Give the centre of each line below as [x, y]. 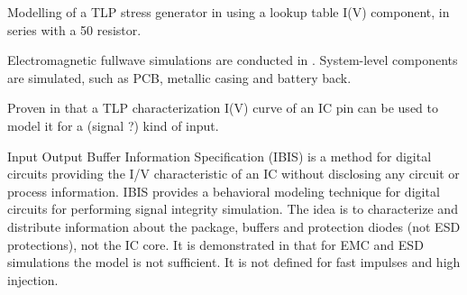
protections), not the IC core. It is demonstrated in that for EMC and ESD [215, 244]
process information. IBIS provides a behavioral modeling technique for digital [224, 191]
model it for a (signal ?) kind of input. [113, 125]
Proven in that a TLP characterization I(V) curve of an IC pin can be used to [223, 108]
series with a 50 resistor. [74, 29]
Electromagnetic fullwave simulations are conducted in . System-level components [233, 60]
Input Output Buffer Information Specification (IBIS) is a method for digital [220, 156]
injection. [33, 279]
